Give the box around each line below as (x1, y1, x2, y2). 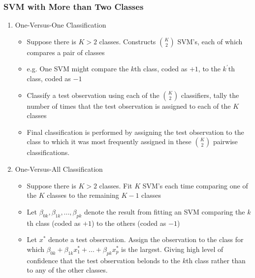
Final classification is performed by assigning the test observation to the (27, 126, 244, 137)
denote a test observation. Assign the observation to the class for (48, 234, 244, 245)
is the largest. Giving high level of (121, 244, 223, 254)
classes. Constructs (99, 36, 156, 46)
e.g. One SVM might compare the (27, 63, 129, 74)
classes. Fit (99, 180, 132, 190)
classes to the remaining (47, 190, 119, 200)
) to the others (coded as (91, 217, 166, 228)
